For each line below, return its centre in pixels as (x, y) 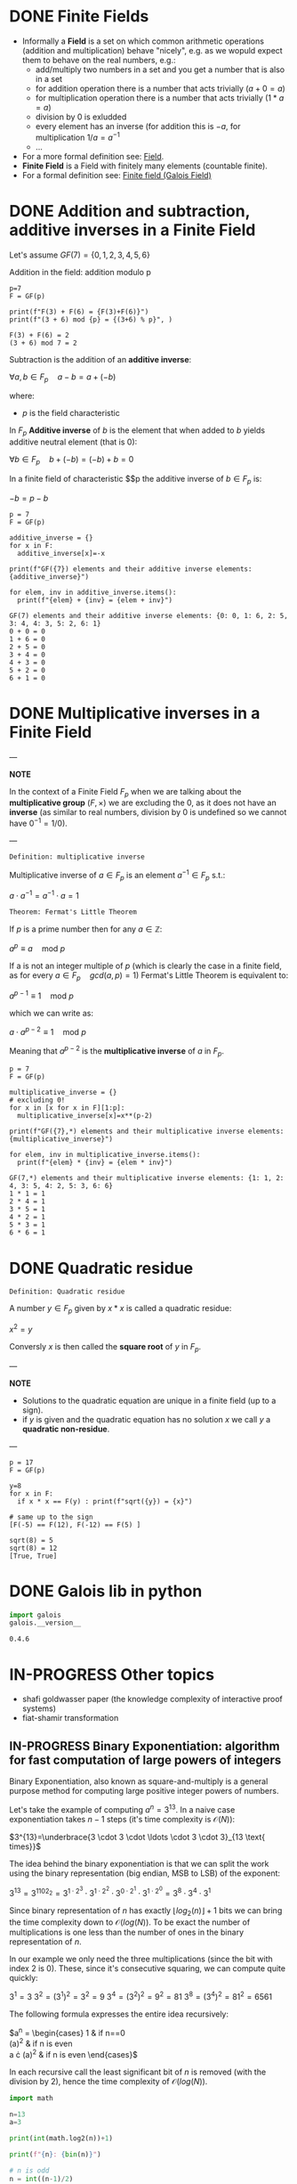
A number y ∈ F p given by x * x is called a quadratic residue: (120, 1309)
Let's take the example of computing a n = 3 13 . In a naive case (122, 1809)
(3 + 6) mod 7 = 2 (43, 343)
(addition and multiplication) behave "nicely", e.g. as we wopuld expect (152, 50)
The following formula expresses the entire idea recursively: (119, 2014)
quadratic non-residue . (66, 1429)
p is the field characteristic (71, 413)
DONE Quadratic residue (101, 1268)
